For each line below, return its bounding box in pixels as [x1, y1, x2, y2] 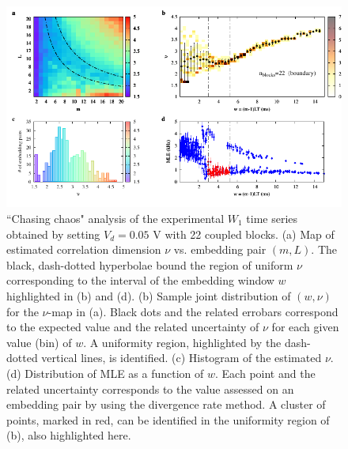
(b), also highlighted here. [6, 427, 131, 443]
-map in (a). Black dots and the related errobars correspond [47, 303, 339, 319]
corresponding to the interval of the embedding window [6, 272, 274, 289]
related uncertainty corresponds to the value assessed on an [6, 380, 294, 397]
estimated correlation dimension [6, 241, 161, 258]
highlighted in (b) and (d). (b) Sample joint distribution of [6, 287, 291, 304]
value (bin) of [6, 334, 72, 350]
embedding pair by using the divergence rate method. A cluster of [6, 396, 326, 413]
